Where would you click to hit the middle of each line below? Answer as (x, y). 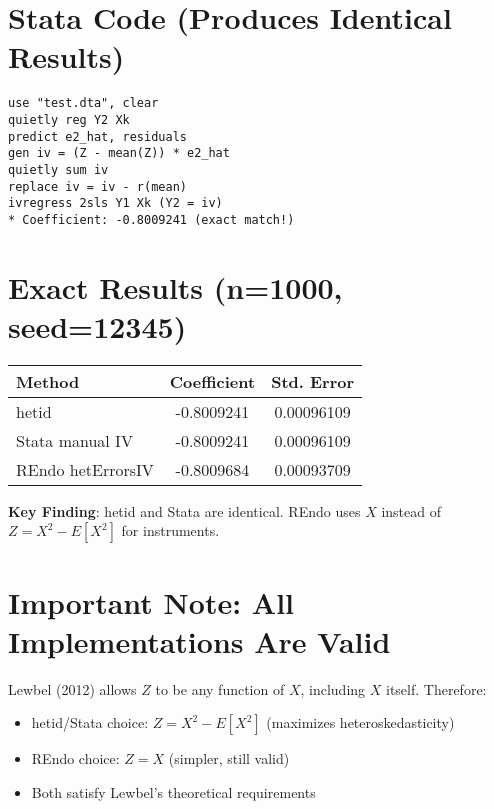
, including (333, 688)
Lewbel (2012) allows (72, 688)
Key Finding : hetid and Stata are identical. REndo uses (184, 510)
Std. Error (313, 381)
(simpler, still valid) (229, 758)
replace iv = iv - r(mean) (97, 186)
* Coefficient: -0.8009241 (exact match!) (151, 219)
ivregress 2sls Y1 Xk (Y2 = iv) (115, 203)
